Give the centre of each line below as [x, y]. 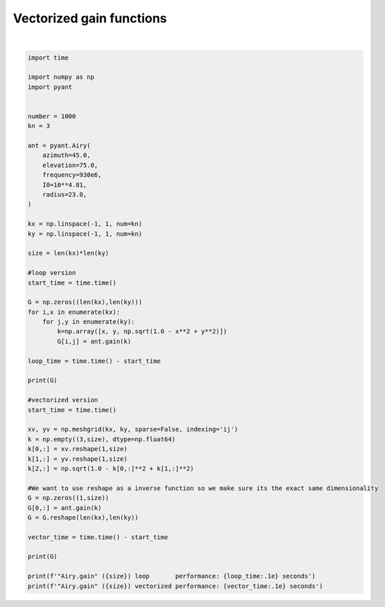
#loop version [52, 273]
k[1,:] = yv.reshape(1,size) [78, 459]
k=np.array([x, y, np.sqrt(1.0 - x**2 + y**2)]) [142, 331]
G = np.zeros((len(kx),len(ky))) [85, 302]
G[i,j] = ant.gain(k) [94, 341]
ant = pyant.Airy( [59, 146]
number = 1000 [52, 116]
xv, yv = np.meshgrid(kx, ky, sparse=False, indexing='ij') [133, 429]
